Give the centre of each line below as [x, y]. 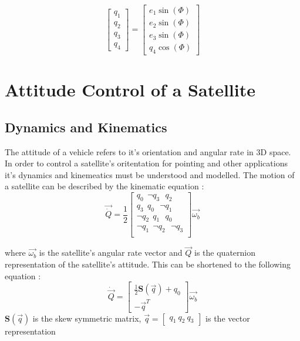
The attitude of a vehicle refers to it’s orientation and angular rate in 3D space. [148, 151]
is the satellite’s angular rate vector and [111, 253]
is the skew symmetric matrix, [87, 318]
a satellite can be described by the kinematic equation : [105, 186]
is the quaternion [225, 253]
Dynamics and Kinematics [86, 127]
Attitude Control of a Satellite [130, 90]
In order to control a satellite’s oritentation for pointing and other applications [146, 163]
